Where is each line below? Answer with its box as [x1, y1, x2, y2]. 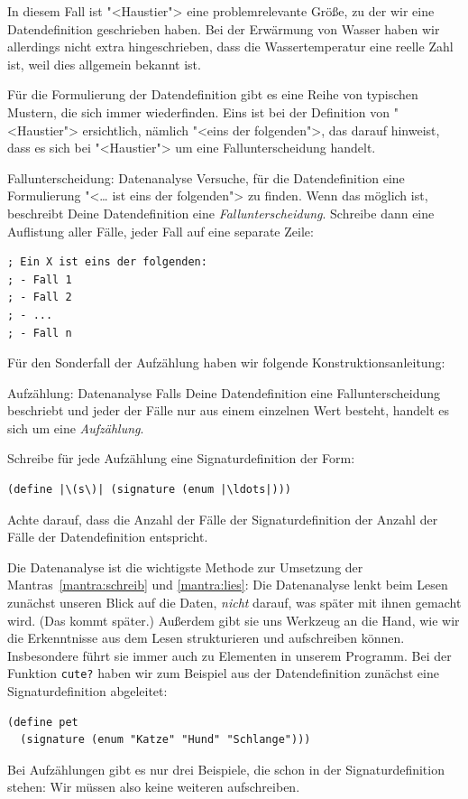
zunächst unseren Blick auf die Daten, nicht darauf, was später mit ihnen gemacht [7, 593, 462, 612]
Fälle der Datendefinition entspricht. [7, 527, 208, 546]
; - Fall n [7, 326, 72, 339]
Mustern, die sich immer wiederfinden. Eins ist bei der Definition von [7, 102, 390, 121]
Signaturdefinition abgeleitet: [7, 682, 168, 701]
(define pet [7, 715, 78, 729]
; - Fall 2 [7, 291, 72, 304]
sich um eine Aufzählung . [7, 418, 144, 437]
